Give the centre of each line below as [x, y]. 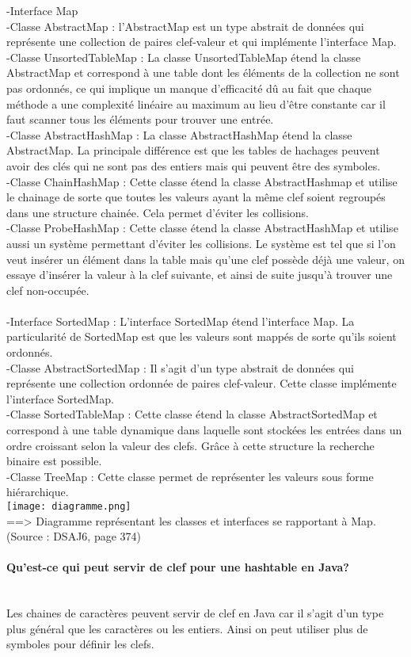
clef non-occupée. [48, 290]
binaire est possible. [54, 461]
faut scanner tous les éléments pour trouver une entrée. [140, 119]
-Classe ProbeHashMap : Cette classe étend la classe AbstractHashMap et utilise [202, 228]
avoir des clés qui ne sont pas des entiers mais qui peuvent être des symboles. [194, 165]
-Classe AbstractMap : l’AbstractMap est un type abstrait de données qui [185, 26]
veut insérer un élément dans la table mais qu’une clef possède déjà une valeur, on [205, 259]
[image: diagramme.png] [69, 506]
